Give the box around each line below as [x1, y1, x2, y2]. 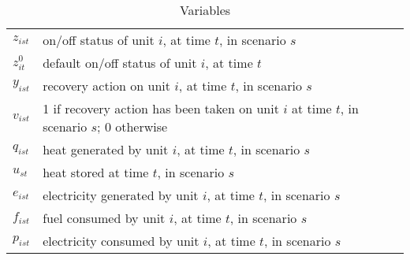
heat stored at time [43, 163, 149, 181]
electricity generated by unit [43, 186, 199, 204]
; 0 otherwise [97, 117, 168, 136]
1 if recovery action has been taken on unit [43, 99, 279, 117]
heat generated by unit [43, 140, 169, 158]
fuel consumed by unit [43, 209, 166, 227]
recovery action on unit [43, 76, 170, 95]
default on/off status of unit [43, 54, 197, 72]
